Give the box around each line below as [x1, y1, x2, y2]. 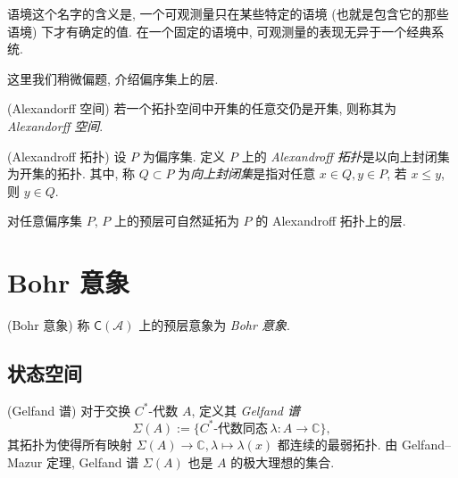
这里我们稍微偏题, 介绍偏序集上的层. [7, 69, 219, 87]
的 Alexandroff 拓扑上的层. [255, 211, 406, 230]
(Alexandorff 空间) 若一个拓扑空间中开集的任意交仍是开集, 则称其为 [7, 99, 396, 118]
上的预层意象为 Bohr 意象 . [138, 316, 290, 334]
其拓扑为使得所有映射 [7, 434, 132, 453]
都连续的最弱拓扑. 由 [277, 434, 398, 453]
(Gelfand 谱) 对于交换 [7, 400, 131, 419]
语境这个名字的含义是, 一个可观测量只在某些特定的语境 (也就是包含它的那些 [7, 4, 449, 22]
